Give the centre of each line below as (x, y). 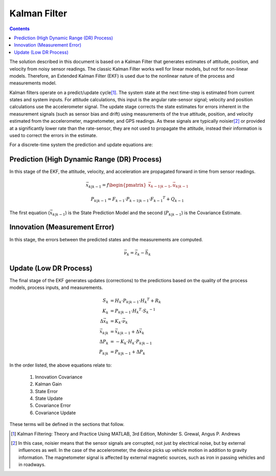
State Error (47, 391)
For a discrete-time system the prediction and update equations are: (81, 145)
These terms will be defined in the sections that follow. (67, 424)
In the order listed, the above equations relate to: (61, 365)
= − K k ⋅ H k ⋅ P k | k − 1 (131, 342)
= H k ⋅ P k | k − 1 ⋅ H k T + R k (136, 300)
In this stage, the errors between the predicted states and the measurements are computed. (106, 239)
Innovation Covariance (59, 377)
